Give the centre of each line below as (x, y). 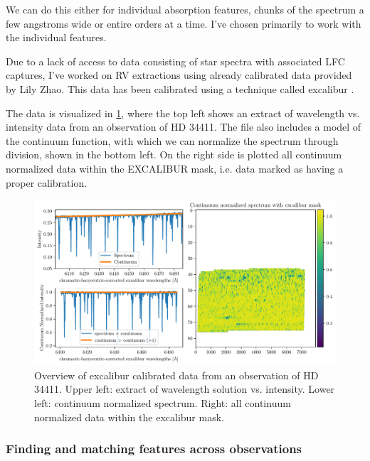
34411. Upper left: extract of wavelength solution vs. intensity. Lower (185, 389)
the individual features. (56, 37)
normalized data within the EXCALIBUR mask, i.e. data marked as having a (175, 168)
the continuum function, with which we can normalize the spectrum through (172, 140)
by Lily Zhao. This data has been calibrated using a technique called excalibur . (180, 88)
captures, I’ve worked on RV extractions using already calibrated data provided (179, 75)
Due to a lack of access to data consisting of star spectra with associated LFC (175, 61)
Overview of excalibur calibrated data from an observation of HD (176, 375)
